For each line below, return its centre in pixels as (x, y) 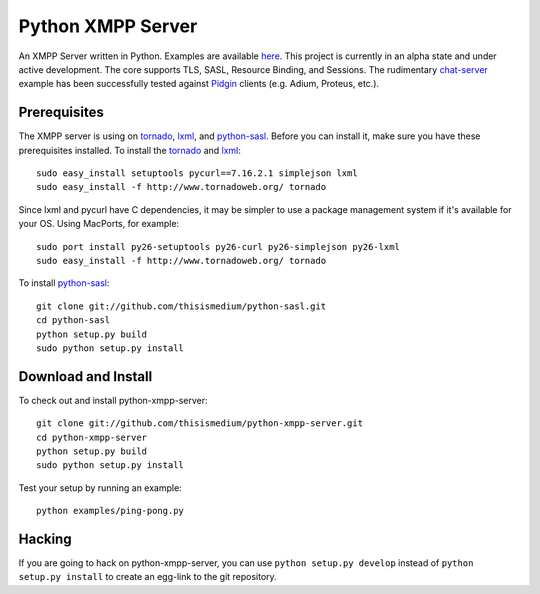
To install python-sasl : (64, 283)
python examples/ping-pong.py (110, 511)
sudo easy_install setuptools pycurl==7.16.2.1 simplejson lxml (197, 173)
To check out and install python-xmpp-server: (113, 400)
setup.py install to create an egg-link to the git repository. (147, 577)
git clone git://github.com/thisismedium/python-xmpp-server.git (200, 423)
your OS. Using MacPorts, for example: (99, 224)
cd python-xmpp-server (92, 437)
